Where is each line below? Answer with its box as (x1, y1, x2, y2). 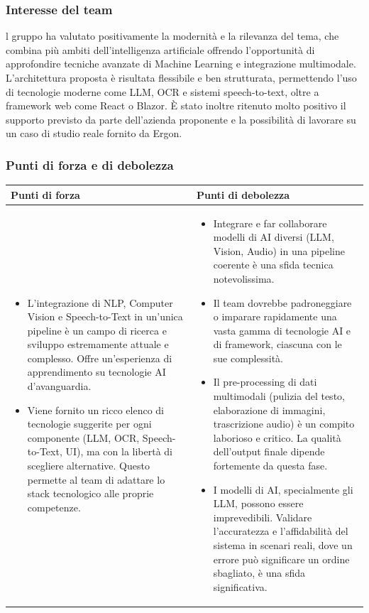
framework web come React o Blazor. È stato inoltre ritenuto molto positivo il (6, 98, 346, 113)
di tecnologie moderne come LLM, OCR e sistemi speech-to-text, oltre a (6, 84, 319, 99)
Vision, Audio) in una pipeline (213, 243, 345, 258)
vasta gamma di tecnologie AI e (213, 322, 351, 337)
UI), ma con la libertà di (65, 444, 173, 459)
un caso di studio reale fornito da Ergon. (6, 126, 182, 141)
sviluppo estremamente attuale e (27, 337, 169, 352)
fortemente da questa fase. (213, 458, 328, 473)
